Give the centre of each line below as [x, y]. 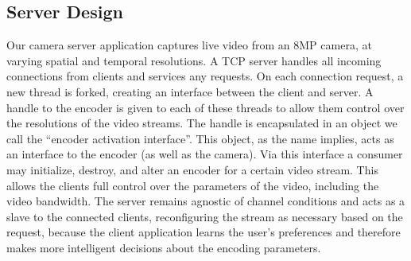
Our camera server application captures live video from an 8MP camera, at [189, 45]
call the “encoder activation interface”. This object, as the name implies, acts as [200, 138]
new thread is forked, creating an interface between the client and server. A [190, 91]
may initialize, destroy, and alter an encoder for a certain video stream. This [192, 169]
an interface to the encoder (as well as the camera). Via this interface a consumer [205, 154]
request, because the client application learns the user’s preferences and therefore [204, 232]
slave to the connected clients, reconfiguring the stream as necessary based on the [205, 216]
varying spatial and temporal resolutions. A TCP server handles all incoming [194, 60]
